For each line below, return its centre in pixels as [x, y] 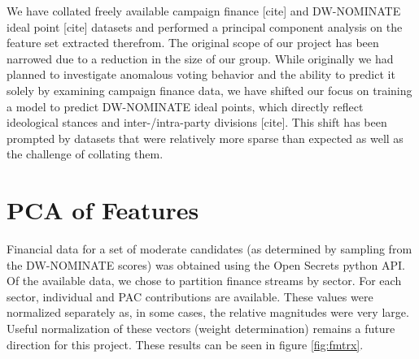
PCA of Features [103, 210]
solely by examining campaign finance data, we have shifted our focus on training [209, 90]
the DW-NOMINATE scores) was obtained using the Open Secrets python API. [206, 264]
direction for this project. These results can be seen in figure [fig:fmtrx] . [185, 344]
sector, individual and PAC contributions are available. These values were [190, 296]
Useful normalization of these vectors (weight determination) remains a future [201, 329]
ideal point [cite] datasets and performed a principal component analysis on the [205, 26]
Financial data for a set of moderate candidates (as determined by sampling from [209, 249]
